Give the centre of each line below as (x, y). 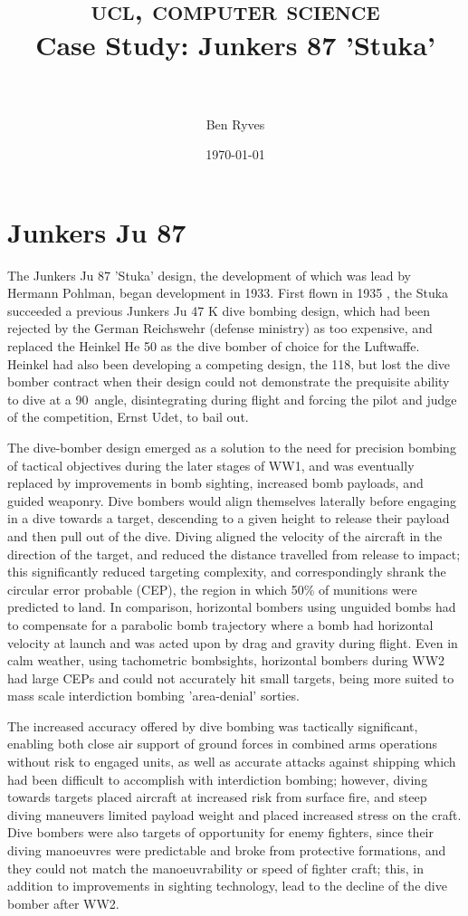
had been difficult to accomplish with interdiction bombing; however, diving (218, 779)
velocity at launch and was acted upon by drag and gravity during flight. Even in (233, 642)
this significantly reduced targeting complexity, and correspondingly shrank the (227, 572)
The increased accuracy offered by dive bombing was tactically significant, (213, 725)
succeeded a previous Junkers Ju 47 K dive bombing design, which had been (219, 310)
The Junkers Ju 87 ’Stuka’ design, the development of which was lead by (209, 275)
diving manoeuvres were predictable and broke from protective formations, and (227, 850)
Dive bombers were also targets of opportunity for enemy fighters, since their (221, 832)
